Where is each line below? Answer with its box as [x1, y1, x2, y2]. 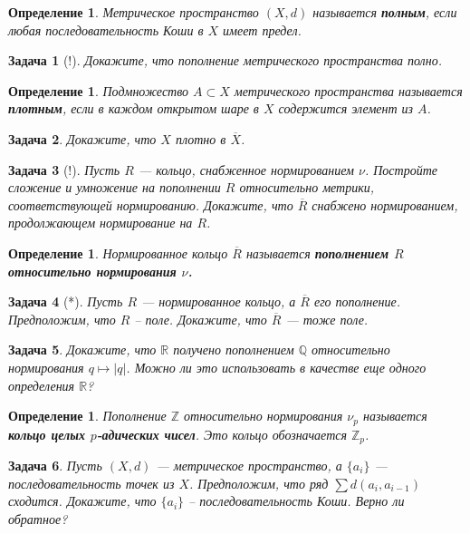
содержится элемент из [278, 99, 414, 118]
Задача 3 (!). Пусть [8, 160, 120, 179]
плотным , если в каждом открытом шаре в [8, 99, 259, 118]
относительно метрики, [239, 178, 375, 197]
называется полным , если [312, 3, 457, 21]
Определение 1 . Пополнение [8, 406, 167, 425]
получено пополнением [173, 340, 294, 359]
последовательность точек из [8, 473, 175, 492]
